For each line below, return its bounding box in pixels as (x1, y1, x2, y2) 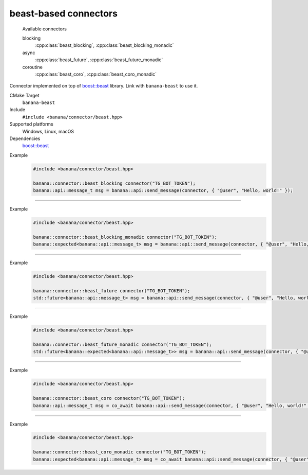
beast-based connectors (9, 8, 118, 19)
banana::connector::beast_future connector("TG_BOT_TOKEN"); (33, 288, 190, 293)
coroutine (22, 64, 43, 70)
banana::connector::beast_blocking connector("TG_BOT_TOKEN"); (33, 180, 196, 186)
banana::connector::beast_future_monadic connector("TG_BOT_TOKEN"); (33, 341, 212, 347)
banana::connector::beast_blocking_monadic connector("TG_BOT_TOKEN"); (33, 234, 218, 240)
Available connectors (22, 26, 67, 32)
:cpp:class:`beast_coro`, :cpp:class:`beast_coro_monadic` (35, 71, 157, 77)
